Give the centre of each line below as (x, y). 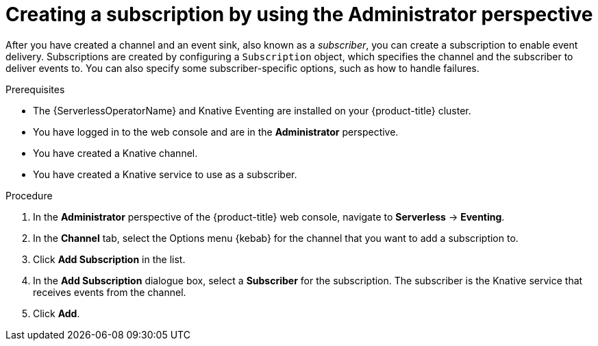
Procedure (29, 195)
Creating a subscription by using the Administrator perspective (299, 14)
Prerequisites (35, 89)
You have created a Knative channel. (115, 153)
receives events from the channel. (110, 292)
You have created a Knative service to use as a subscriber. (165, 174)
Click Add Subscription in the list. (109, 259)
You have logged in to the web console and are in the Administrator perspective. (216, 132)
